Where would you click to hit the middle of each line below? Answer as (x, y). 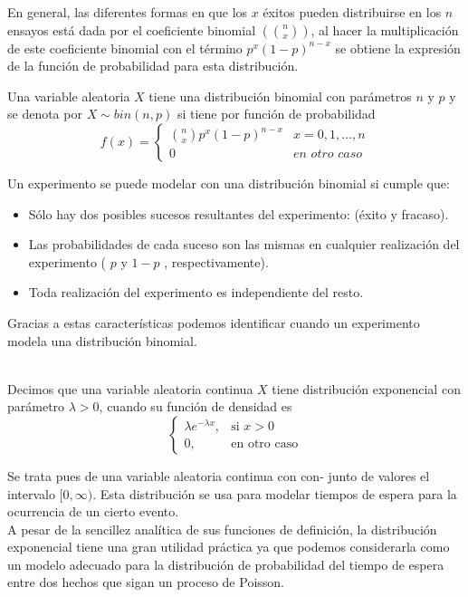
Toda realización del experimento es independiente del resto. (196, 292)
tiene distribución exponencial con (366, 388)
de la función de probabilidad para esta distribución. (153, 66)
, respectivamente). (216, 261)
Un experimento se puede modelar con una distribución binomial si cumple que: (229, 183)
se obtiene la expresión (398, 48)
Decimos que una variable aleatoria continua (130, 388)
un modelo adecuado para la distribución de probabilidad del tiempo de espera (226, 564)
